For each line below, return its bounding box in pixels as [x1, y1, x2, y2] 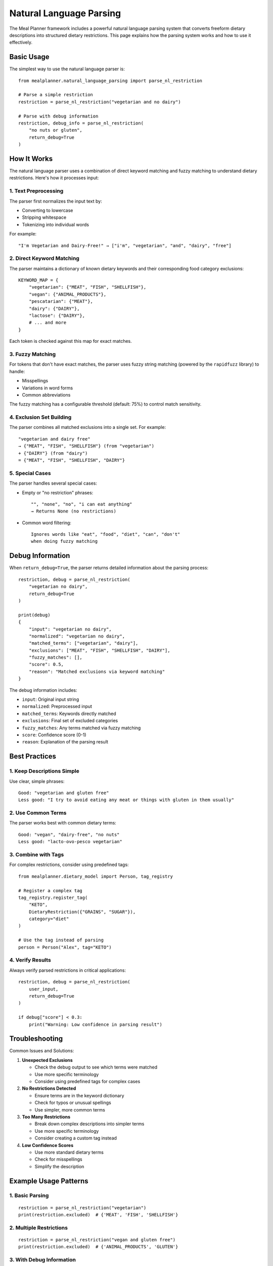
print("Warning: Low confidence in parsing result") [28, 1021, 163, 1027]
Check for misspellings [34, 1156, 83, 1162]
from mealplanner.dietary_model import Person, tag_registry [18, 874, 173, 879]
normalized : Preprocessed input [22, 703, 93, 709]
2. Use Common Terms [9, 809, 67, 816]
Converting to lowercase [22, 207, 73, 213]
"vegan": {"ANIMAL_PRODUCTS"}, [28, 291, 107, 297]
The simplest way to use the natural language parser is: [9, 66, 125, 72]
